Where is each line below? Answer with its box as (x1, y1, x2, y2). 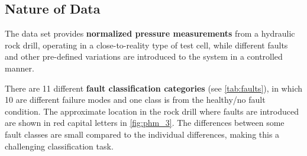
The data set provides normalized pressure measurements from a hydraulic (5, 27, 295, 40)
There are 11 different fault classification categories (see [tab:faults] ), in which (5, 82, 303, 94)
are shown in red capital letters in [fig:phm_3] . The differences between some (5, 116, 285, 129)
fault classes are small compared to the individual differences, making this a (5, 128, 280, 140)
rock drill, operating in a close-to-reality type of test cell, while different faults (5, 38, 288, 51)
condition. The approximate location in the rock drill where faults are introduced (5, 105, 299, 117)
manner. (5, 61, 34, 74)
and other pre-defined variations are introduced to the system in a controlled (5, 50, 283, 63)
